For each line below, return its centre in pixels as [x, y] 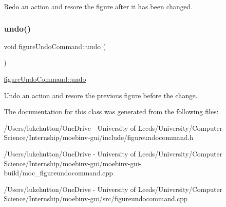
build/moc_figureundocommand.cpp [58, 173]
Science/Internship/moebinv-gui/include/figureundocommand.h [99, 137]
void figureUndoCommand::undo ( [55, 46]
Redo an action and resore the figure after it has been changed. [98, 6]
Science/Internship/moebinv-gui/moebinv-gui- [73, 163]
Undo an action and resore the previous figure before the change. [101, 95]
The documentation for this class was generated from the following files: [111, 112]
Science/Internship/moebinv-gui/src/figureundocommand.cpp [96, 198]
